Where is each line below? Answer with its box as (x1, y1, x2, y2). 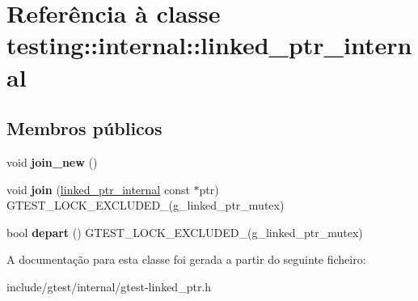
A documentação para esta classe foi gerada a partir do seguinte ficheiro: (6, 251, 366, 268)
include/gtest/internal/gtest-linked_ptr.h (6, 278, 212, 295)
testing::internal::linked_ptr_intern (6, 28, 412, 61)
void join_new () (6, 153, 98, 170)
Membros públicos (6, 116, 163, 141)
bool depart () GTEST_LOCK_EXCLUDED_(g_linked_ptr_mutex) (6, 223, 363, 240)
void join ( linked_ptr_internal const (6, 180, 190, 197)
